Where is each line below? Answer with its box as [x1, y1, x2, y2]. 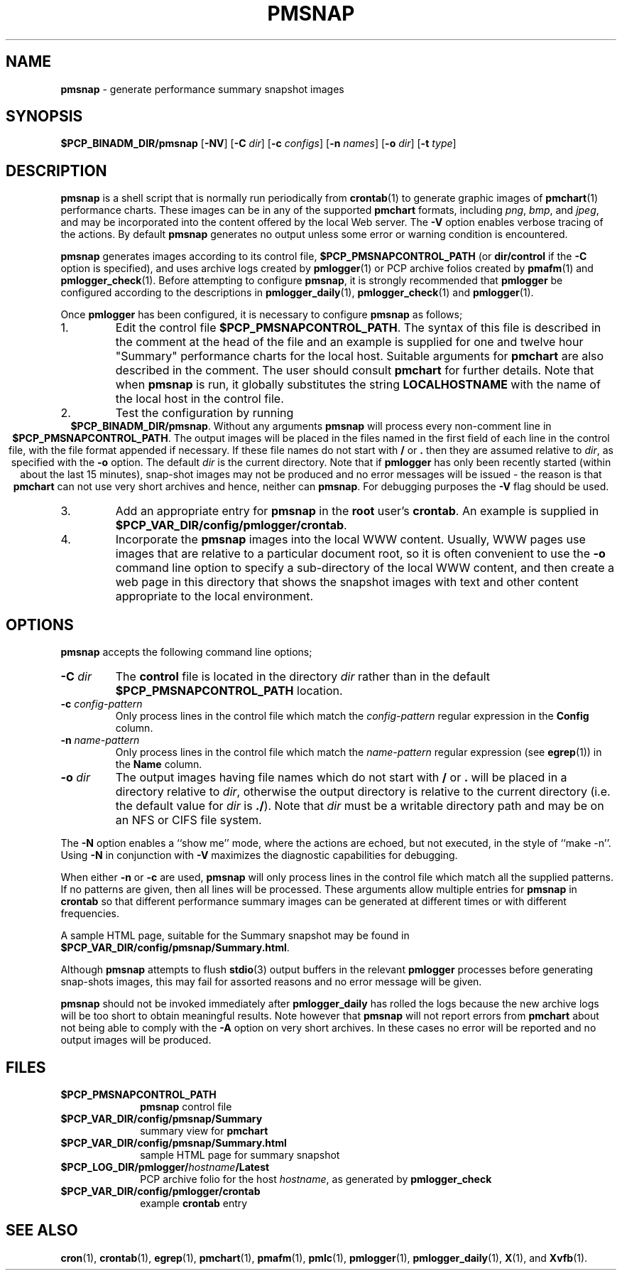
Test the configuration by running [115, 406, 294, 421]
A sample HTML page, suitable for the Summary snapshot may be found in [60, 929, 410, 942]
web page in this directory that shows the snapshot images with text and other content [115, 575, 579, 590]
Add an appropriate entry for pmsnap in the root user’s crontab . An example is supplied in [115, 504, 599, 519]
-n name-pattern [60, 734, 140, 747]
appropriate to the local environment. [115, 589, 314, 604]
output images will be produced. [60, 1034, 212, 1047]
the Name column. [115, 758, 202, 771]
